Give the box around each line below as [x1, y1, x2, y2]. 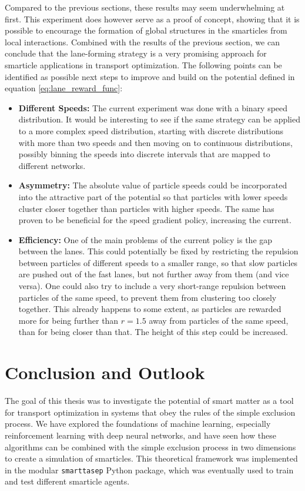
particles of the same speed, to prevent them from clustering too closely [18, 291, 277, 303]
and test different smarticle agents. [5, 475, 130, 487]
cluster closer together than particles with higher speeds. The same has [18, 202, 274, 214]
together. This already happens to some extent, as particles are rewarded [18, 303, 281, 315]
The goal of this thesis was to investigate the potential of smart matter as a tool [5, 394, 294, 407]
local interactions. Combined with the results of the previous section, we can [5, 35, 280, 48]
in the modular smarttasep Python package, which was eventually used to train [5, 463, 294, 476]
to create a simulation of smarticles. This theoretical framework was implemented [5, 452, 298, 465]
